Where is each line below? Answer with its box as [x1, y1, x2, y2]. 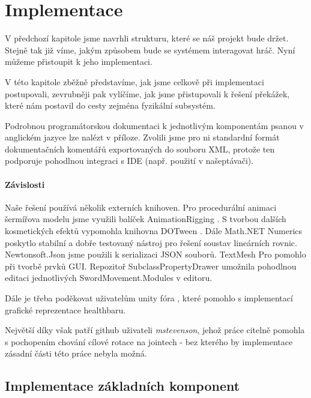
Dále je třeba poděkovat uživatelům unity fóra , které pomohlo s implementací [5, 292, 293, 304]
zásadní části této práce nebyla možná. [5, 347, 147, 360]
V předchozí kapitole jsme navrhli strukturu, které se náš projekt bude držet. [5, 32, 289, 44]
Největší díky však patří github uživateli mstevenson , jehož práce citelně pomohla [5, 324, 305, 336]
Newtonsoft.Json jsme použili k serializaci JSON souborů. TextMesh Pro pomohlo [5, 248, 306, 261]
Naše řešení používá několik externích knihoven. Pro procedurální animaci [5, 201, 277, 213]
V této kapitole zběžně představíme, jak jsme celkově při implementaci [5, 75, 264, 88]
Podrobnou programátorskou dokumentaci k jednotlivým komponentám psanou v [5, 119, 304, 131]
